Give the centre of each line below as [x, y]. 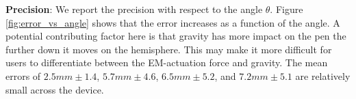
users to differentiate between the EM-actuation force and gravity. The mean [167, 62]
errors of [23, 75]
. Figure [287, 9]
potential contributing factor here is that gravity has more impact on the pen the [176, 36]
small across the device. [55, 89]
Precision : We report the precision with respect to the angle [134, 9]
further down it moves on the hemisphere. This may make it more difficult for [169, 49]
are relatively [323, 75]
